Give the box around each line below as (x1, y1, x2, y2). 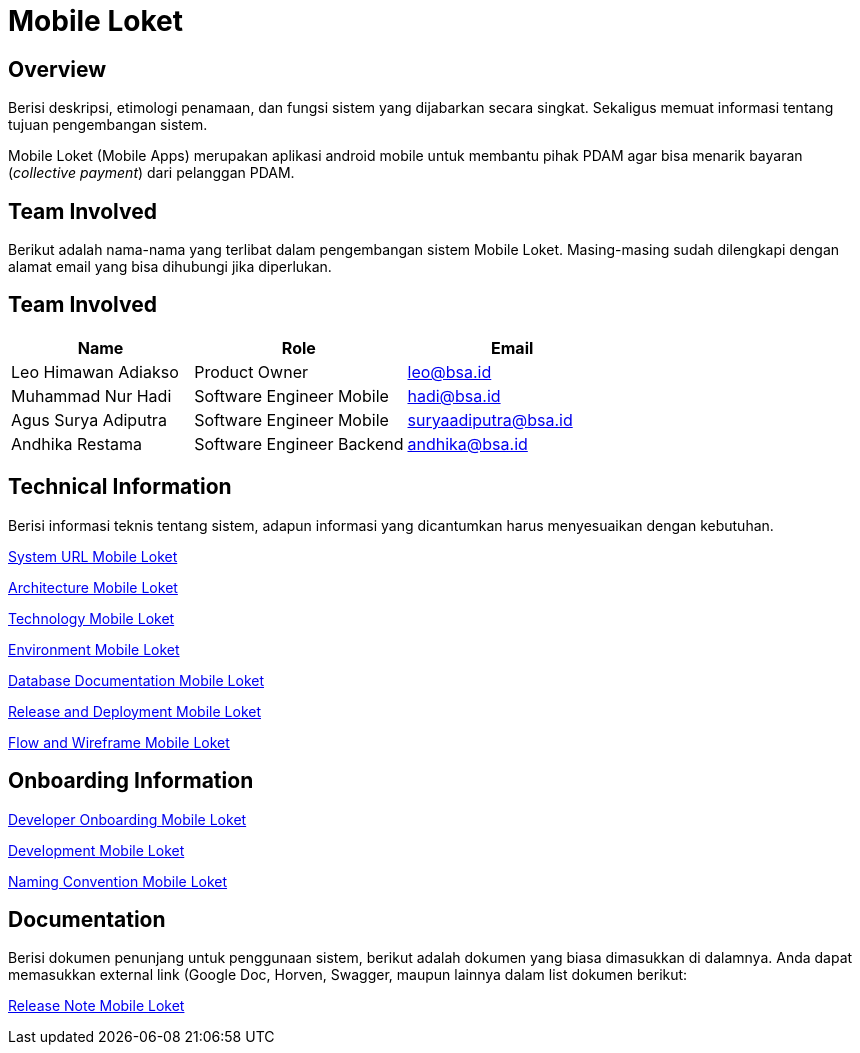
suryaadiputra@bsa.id (407, 409, 573, 430)
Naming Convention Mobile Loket (8, 872, 228, 890)
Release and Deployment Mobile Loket (8, 702, 261, 720)
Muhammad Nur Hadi (11, 385, 172, 406)
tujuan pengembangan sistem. (8, 116, 208, 134)
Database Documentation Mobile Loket (8, 671, 265, 689)
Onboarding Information (8, 768, 254, 794)
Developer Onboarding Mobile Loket (8, 810, 247, 828)
